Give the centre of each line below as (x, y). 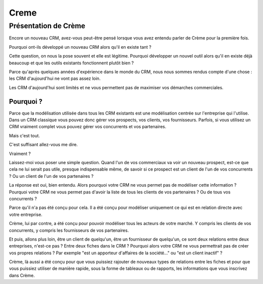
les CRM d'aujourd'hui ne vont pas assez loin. (55, 78)
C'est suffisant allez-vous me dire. (43, 145)
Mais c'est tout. (24, 135)
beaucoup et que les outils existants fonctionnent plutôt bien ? (71, 63)
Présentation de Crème (47, 26)
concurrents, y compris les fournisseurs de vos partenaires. (69, 230)
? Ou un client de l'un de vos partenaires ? (51, 176)
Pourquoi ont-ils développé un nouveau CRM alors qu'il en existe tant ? (80, 47)
